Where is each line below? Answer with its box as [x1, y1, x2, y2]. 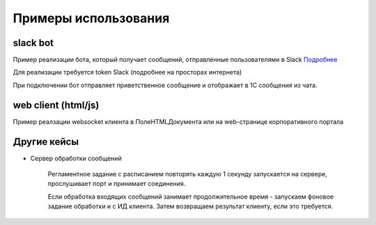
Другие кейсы [13, 136, 79, 148]
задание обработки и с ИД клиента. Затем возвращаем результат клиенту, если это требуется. [47, 202, 334, 210]
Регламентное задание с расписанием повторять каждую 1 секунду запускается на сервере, [47, 170, 327, 178]
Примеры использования [13, 10, 170, 26]
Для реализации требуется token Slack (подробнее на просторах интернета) [13, 68, 242, 77]
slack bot [13, 37, 54, 49]
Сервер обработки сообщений [30, 154, 122, 162]
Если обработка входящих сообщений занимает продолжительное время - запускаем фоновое [47, 192, 334, 201]
